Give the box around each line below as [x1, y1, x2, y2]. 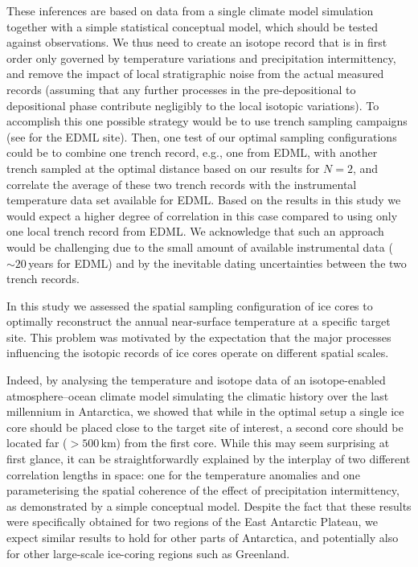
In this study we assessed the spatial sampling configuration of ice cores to [6, 297, 373, 314]
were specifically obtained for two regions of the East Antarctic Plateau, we [6, 513, 378, 530]
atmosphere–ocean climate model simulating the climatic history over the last [6, 387, 389, 404]
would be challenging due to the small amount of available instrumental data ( [6, 238, 393, 255]
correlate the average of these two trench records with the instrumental [6, 175, 357, 192]
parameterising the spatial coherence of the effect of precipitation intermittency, [6, 482, 400, 499]
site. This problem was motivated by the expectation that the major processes [6, 328, 391, 345]
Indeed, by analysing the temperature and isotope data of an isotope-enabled [6, 372, 386, 388]
